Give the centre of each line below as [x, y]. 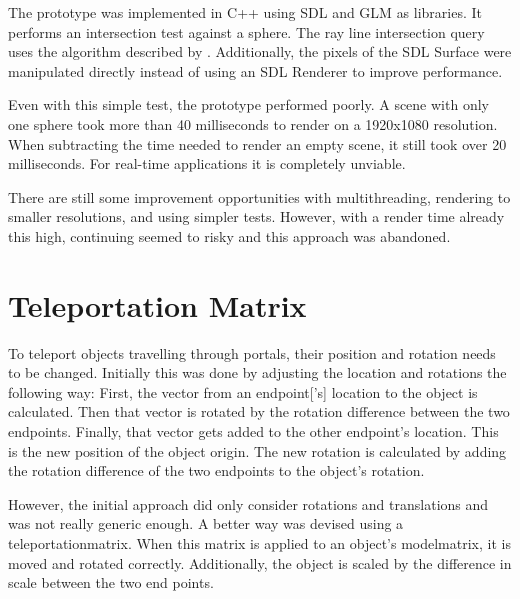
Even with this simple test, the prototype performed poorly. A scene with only [248, 104]
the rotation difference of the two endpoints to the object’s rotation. [216, 470]
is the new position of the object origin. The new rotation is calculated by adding [257, 450]
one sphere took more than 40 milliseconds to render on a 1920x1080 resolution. [253, 123]
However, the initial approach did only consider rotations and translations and [248, 503]
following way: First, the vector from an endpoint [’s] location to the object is [243, 391]
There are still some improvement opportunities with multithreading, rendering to [259, 196]
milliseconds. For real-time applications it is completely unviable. [207, 163]
